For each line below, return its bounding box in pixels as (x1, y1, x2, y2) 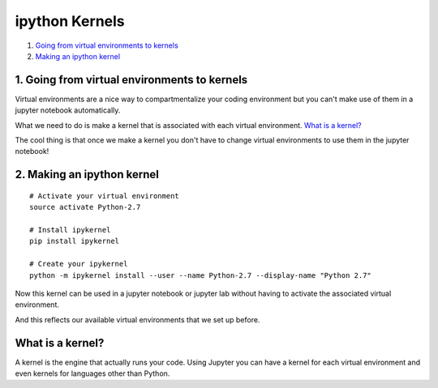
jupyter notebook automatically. (15, 105, 121, 115)
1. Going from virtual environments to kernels (15, 73, 248, 87)
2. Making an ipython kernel (15, 168, 160, 181)
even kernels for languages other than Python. (15, 369, 170, 378)
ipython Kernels (15, 12, 125, 30)
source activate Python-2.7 (29, 203, 141, 212)
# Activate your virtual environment (29, 191, 180, 200)
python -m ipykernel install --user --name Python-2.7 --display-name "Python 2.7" (29, 271, 372, 279)
